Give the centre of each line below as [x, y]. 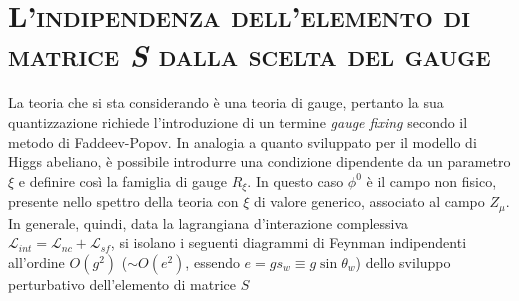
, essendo [212, 261]
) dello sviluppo [403, 261]
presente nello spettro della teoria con [123, 201]
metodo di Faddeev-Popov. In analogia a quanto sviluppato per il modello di [242, 141]
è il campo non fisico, [431, 180]
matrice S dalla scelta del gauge [249, 55]
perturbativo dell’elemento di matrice [122, 283]
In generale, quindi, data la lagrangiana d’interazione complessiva [208, 222]
